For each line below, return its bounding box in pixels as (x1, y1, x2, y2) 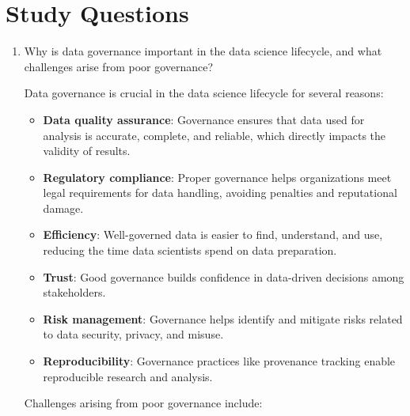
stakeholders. (43, 284, 106, 301)
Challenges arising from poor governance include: (24, 395, 263, 411)
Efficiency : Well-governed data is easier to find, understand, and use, (43, 226, 383, 243)
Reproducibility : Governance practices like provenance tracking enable (43, 353, 396, 369)
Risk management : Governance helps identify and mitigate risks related (43, 310, 403, 327)
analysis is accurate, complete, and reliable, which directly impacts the (43, 127, 386, 143)
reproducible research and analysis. (43, 368, 213, 384)
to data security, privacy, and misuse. (43, 326, 224, 342)
